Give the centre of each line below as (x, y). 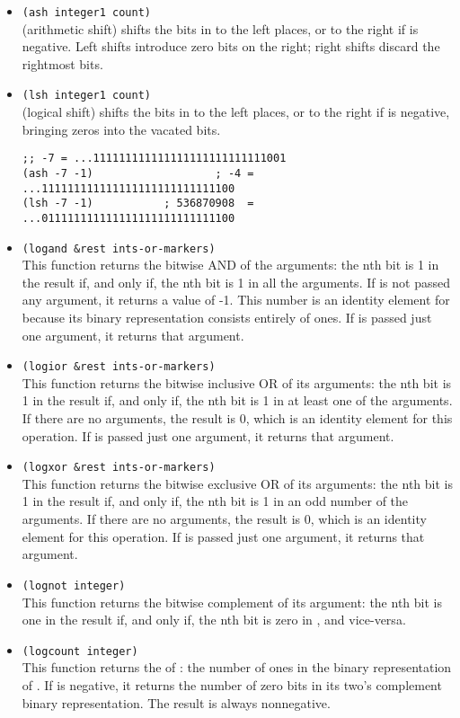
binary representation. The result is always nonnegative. (176, 702)
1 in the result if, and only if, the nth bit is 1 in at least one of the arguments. (237, 400)
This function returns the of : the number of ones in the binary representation (237, 667)
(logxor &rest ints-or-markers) (119, 468)
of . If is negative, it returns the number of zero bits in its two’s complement (232, 684)
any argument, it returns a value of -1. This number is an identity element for (236, 300)
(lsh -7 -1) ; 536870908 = (138, 204)
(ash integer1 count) (86, 13)
